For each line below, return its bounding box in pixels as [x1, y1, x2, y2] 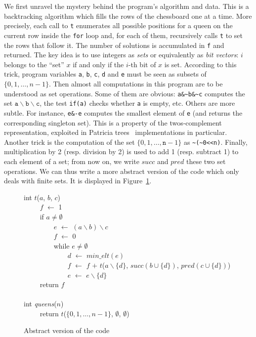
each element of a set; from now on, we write [4, 156, 139, 166]
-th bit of [128, 59, 156, 69]
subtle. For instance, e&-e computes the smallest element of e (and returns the [4, 107, 243, 118]
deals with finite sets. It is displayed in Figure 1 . [4, 175, 152, 186]
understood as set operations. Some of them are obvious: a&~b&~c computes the [4, 88, 245, 98]
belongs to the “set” [4, 59, 64, 69]
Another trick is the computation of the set [4, 136, 135, 147]
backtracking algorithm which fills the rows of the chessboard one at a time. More [4, 10, 252, 21]
